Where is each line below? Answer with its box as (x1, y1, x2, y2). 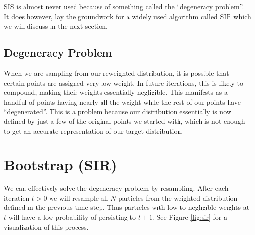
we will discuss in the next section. (4, 21, 108, 31)
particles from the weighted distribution (118, 192, 238, 203)
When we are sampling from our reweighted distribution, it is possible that (4, 67, 229, 78)
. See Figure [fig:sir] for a (152, 212, 227, 222)
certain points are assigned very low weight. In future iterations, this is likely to (4, 77, 243, 88)
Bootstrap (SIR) (4, 154, 117, 175)
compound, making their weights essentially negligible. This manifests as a (4, 87, 228, 97)
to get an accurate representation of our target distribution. (4, 125, 183, 136)
